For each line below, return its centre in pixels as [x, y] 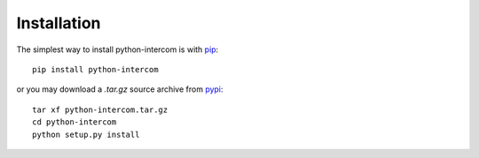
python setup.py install [86, 134]
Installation [59, 23]
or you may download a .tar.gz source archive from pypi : [120, 89]
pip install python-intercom [95, 69]
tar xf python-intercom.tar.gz [100, 109]
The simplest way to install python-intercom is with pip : [118, 49]
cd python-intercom [75, 122]
